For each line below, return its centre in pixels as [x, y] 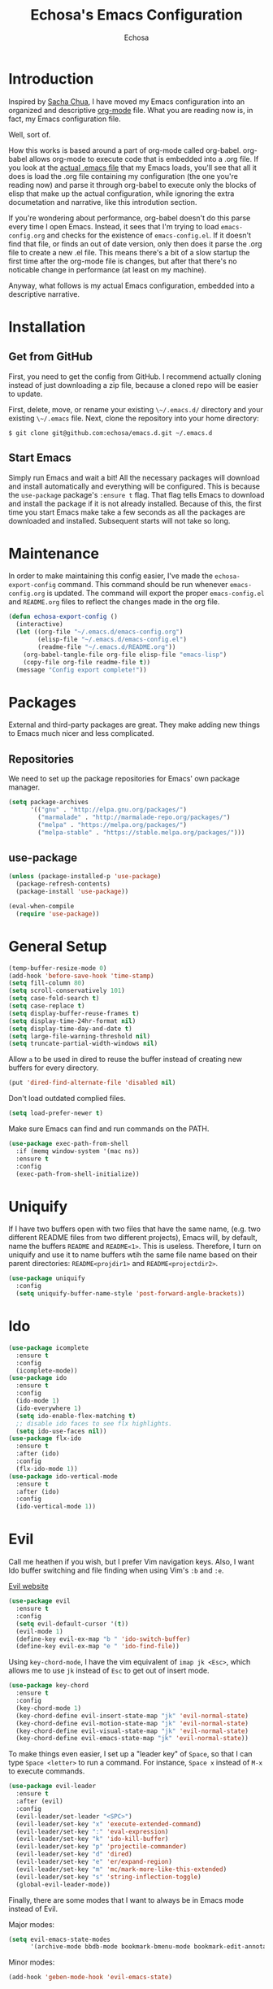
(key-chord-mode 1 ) [49, 1708]
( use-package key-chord [49, 1686]
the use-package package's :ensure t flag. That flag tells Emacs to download [137, 494]
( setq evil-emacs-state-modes [60, 1939]
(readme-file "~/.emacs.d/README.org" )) [107, 647]
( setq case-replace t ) [47, 1006]
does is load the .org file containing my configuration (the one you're [123, 176]
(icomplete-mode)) [47, 1371]
